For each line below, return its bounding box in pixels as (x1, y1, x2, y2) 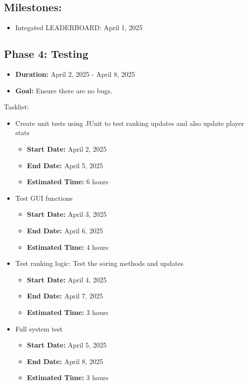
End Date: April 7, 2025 (27, 291, 103, 301)
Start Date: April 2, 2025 (27, 143, 107, 154)
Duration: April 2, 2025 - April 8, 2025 (15, 69, 135, 79)
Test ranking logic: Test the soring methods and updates (15, 258, 183, 268)
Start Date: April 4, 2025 (27, 274, 107, 284)
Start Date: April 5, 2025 (27, 340, 107, 350)
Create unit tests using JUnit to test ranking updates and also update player (15, 118, 244, 128)
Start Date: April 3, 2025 (27, 209, 107, 219)
